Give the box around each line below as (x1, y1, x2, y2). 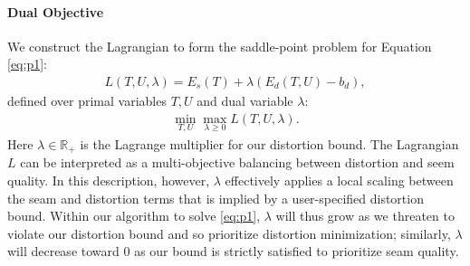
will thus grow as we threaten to (275, 206, 455, 225)
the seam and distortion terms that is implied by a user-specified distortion (7, 188, 424, 207)
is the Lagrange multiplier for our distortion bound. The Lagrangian (80, 134, 459, 153)
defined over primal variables (7, 91, 167, 110)
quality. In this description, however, (7, 170, 210, 189)
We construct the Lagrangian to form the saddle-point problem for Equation (7, 36, 432, 55)
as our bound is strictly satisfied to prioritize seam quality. (134, 242, 459, 261)
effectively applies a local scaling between (225, 170, 454, 189)
